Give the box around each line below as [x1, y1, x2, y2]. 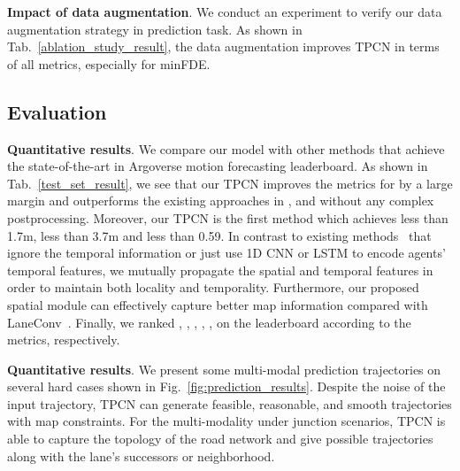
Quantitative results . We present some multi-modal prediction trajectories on [7, 359, 441, 378]
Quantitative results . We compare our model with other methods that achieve [7, 139, 445, 158]
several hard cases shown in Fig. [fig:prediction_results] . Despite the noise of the [7, 377, 446, 396]
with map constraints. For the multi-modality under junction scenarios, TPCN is [7, 412, 446, 430]
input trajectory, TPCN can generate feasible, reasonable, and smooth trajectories [7, 394, 452, 413]
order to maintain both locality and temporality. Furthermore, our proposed [7, 278, 419, 297]
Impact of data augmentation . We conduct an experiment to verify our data [7, 3, 442, 20]
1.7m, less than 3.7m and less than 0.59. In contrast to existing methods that [7, 226, 432, 244]
